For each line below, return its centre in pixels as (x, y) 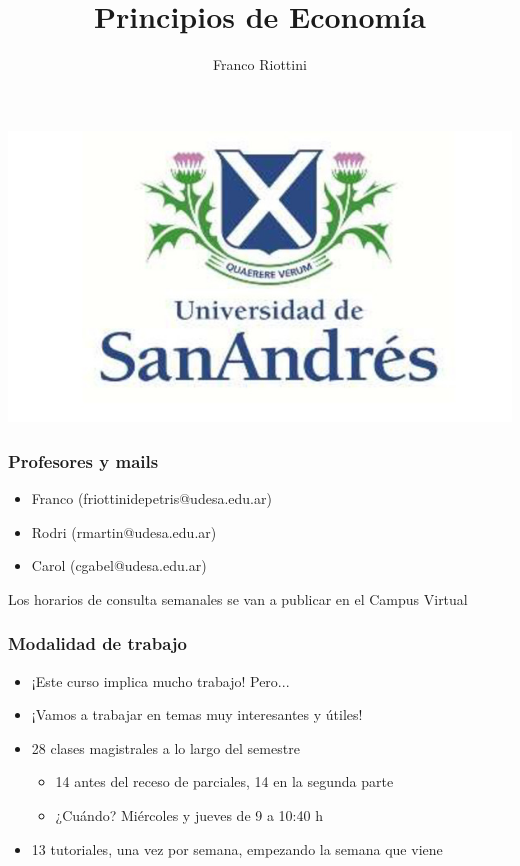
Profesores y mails (83, 460)
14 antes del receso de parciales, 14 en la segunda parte (224, 781)
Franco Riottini (260, 64)
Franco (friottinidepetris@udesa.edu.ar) (151, 498)
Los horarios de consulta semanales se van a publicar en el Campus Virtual (238, 598)
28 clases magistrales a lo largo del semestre (165, 747)
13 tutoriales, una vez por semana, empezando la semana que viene (237, 848)
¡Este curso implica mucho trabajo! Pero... (160, 680)
